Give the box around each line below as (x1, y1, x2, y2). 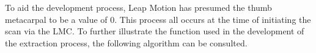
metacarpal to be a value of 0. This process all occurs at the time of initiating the (5, 13, 311, 25)
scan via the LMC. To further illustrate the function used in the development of (5, 25, 304, 37)
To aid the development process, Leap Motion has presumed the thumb (5, 1, 272, 13)
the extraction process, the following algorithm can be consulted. (5, 36, 248, 49)
